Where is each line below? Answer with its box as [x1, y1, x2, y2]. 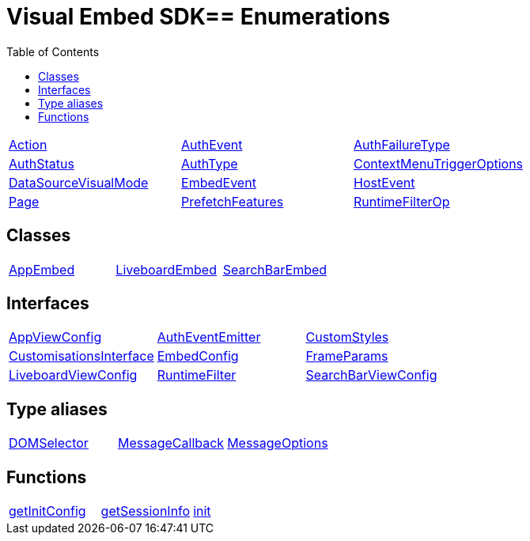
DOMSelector [9, 435, 89, 452]
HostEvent [354, 174, 415, 191]
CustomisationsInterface [9, 348, 154, 365]
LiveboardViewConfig [9, 367, 138, 384]
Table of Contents [6, 44, 100, 59]
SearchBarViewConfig [305, 367, 437, 384]
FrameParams [305, 348, 388, 365]
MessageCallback [118, 435, 225, 452]
